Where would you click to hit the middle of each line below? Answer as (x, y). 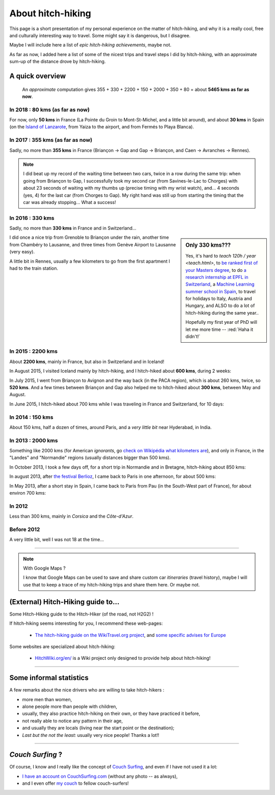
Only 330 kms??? (208, 245)
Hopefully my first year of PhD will (221, 322)
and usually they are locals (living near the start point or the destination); (98, 728)
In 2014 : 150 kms (31, 417)
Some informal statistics (49, 678)
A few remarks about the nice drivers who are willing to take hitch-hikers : (87, 690)
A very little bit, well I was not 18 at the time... (57, 540)
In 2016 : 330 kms (32, 218)
